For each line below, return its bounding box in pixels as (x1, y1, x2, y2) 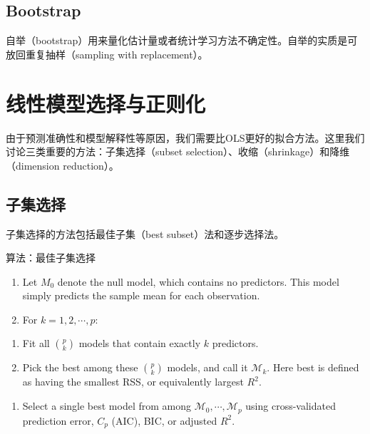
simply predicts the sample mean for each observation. (22, 288, 260, 303)
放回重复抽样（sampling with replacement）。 (6, 46, 208, 61)
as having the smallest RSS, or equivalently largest (22, 374, 244, 389)
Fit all (22, 336, 50, 351)
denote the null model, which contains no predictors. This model (57, 274, 339, 289)
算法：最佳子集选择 (6, 250, 96, 265)
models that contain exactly (78, 336, 201, 351)
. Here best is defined (267, 360, 359, 375)
